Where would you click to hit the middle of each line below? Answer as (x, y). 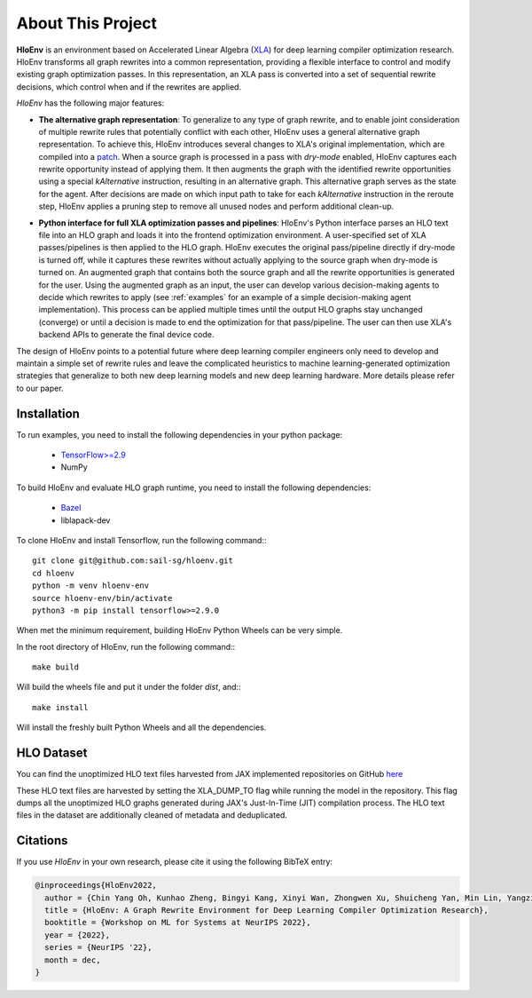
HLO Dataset (52, 753)
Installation (48, 413)
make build (56, 667)
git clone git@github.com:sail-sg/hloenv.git (133, 561)
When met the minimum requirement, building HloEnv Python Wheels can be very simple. (180, 630)
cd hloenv (53, 573)
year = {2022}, (78, 935)
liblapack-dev (86, 520)
